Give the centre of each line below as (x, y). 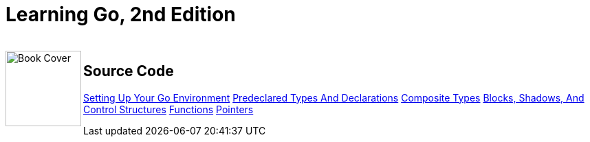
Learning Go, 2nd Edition (121, 14)
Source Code (129, 71)
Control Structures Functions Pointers (168, 109)
